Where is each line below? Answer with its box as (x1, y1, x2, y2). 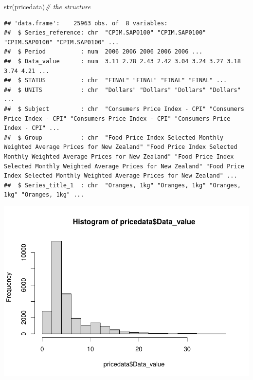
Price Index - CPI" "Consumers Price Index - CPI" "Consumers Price (4, 115, 231, 122)
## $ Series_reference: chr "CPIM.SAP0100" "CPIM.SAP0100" (4, 29, 206, 36)
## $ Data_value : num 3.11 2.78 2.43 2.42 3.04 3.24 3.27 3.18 (4, 57, 241, 65)
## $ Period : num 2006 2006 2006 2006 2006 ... (4, 48, 203, 55)
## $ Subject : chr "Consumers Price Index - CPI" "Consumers (4, 105, 244, 112)
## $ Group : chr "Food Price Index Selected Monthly (4, 134, 224, 141)
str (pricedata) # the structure (4, 1, 90, 11)
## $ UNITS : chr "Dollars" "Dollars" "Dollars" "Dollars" (4, 86, 241, 93)
